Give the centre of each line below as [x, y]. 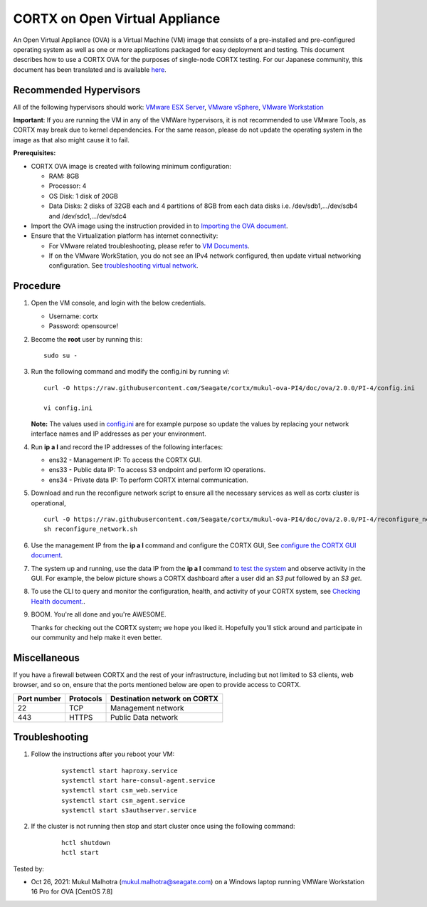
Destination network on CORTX [164, 698]
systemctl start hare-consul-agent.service [138, 780]
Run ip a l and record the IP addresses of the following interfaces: [127, 447]
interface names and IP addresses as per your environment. [118, 434]
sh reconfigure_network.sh [91, 529]
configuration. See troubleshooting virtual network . [123, 266]
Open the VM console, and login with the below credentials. [118, 303]
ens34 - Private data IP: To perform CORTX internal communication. [148, 480]
